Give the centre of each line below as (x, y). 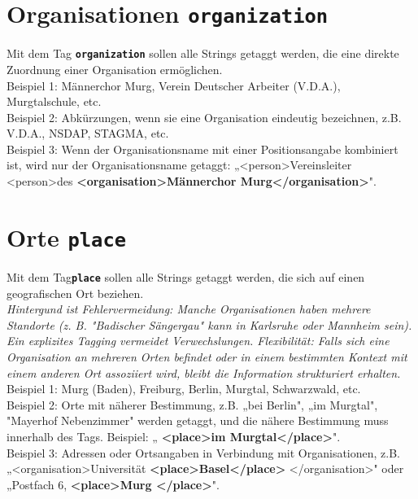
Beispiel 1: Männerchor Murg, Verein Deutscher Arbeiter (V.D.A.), (174, 85)
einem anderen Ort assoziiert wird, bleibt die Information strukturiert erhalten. (204, 372)
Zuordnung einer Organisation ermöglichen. (115, 69)
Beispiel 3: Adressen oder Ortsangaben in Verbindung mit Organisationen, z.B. (204, 452)
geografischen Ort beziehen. (75, 293)
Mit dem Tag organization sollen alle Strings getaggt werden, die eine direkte (203, 53)
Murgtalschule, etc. (54, 101)
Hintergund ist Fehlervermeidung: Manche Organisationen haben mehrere (189, 309)
